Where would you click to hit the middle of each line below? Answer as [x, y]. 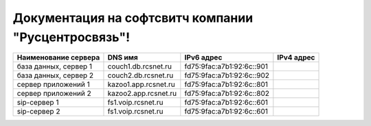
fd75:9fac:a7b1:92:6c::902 [227, 75]
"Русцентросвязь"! [71, 37]
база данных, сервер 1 [55, 66]
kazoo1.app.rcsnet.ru [141, 84]
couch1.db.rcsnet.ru [139, 66]
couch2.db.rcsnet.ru [140, 75]
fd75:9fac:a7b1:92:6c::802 [227, 94]
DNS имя [123, 58]
